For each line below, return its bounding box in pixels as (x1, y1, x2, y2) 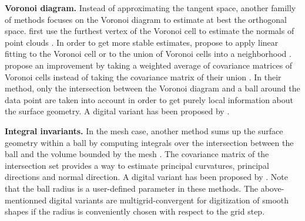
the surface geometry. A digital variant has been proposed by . (5, 105, 230, 117)
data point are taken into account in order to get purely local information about (5, 93, 294, 106)
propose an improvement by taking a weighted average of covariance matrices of (5, 59, 293, 71)
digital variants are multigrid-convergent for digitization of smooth (49, 193, 289, 206)
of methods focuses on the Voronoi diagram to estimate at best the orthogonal (5, 13, 287, 25)
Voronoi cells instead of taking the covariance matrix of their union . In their (5, 70, 281, 83)
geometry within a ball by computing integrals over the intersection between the (5, 136, 294, 148)
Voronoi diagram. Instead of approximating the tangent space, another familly (5, 2, 296, 13)
